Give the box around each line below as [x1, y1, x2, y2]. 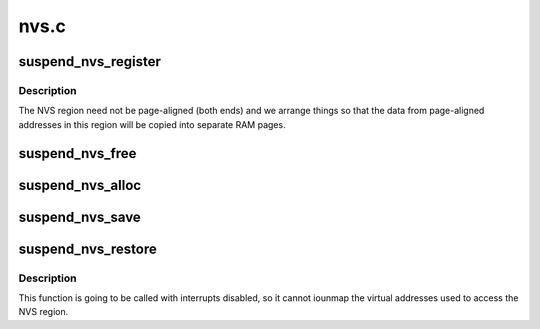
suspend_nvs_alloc [18, 176, 142, 194]
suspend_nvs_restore [18, 240, 157, 257]
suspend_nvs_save [18, 208, 142, 225]
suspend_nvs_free [18, 145, 137, 162]
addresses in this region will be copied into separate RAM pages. [18, 118, 286, 130]
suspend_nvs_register [18, 53, 162, 70]
